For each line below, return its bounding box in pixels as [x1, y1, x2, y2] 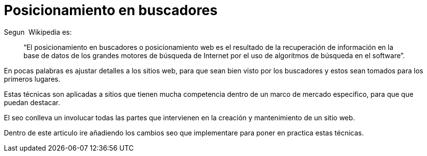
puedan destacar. [4, 98, 60, 107]
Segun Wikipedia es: [4, 27, 72, 36]
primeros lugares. [4, 74, 61, 83]
